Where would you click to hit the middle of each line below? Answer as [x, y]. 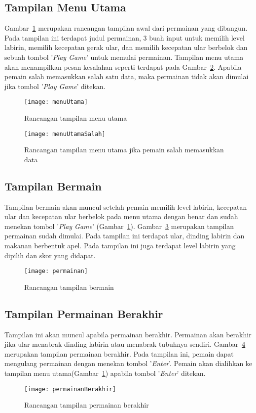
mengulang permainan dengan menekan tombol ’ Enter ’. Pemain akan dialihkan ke [128, 363]
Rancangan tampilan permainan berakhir [87, 405]
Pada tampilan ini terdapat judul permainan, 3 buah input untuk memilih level [125, 37]
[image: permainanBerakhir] [70, 389]
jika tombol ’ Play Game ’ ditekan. [55, 86]
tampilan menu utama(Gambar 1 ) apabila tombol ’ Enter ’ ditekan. [105, 373]
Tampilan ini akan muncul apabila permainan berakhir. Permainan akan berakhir [128, 334]
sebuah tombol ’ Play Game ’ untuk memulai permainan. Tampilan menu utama [124, 57]
